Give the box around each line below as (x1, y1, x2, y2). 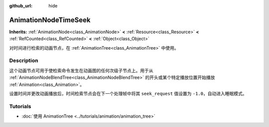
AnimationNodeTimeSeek (9, 15, 91, 24)
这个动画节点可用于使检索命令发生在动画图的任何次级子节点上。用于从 (9, 67, 153, 73)
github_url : (9, 3, 32, 8)
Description (9, 57, 38, 64)
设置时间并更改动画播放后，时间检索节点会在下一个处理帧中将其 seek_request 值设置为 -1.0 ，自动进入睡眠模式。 (9, 91, 247, 96)
